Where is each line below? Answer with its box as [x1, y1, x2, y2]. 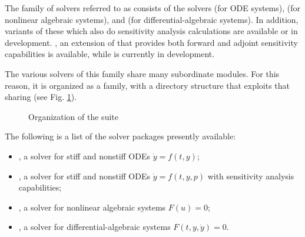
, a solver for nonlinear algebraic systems [18, 201, 166, 213]
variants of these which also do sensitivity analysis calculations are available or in [5, 25, 298, 37]
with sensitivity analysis [207, 169, 294, 182]
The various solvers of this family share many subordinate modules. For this [5, 67, 280, 79]
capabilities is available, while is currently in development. [5, 48, 215, 60]
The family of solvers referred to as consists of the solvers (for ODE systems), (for [5, 2, 300, 14]
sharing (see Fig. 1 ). [5, 91, 77, 103]
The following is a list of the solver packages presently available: [5, 130, 236, 142]
